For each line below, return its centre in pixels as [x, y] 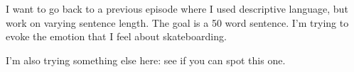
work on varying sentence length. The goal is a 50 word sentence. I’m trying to [177, 22]
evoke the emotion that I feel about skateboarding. [116, 36]
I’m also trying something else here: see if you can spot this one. [146, 60]
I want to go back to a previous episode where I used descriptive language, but [177, 8]
